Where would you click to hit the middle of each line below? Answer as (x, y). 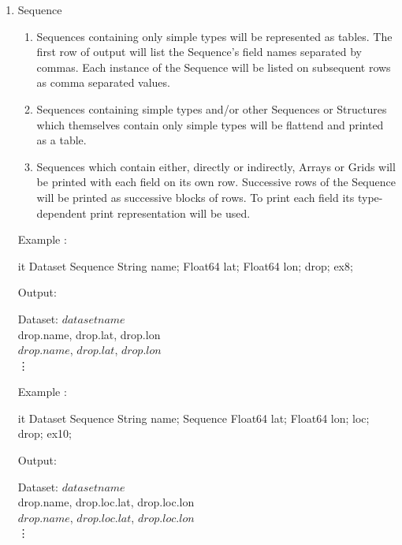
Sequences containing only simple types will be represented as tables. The (214, 36)
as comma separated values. (103, 82)
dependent (61, 213)
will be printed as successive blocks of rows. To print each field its (195, 197)
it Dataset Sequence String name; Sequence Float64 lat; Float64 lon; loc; (194, 418)
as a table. (61, 140)
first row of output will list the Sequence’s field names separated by (199, 52)
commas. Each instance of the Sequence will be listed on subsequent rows (214, 67)
